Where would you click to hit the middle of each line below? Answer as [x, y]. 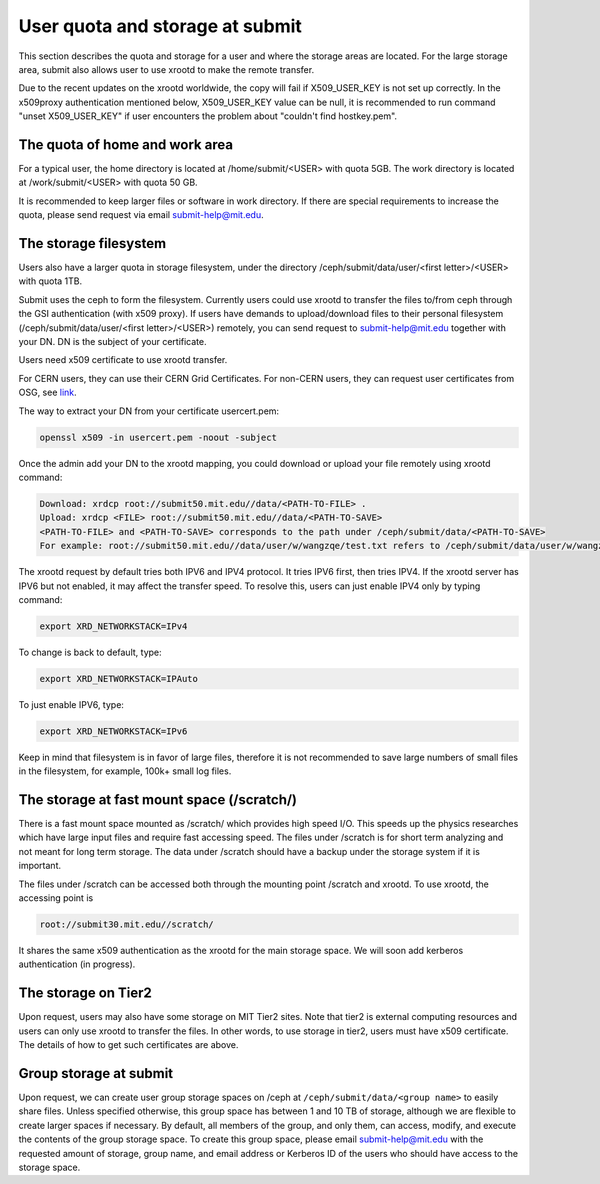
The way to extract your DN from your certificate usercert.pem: [149, 411]
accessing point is [56, 898]
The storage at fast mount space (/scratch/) [158, 799]
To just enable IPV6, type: [71, 704]
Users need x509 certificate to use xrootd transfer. [123, 360]
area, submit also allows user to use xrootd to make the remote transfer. [166, 69]
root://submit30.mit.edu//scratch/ [126, 924]
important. [40, 866]
